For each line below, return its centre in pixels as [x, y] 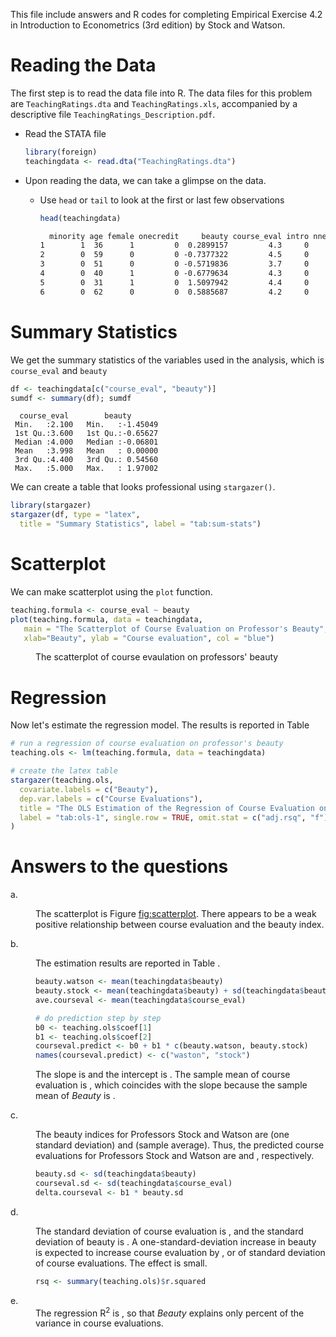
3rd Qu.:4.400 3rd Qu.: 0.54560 [86, 460]
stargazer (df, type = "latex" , [75, 515]
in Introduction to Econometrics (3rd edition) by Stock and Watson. [148, 25]
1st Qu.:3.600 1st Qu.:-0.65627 [86, 434]
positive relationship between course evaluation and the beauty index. [180, 925]
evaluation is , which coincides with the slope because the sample [171, 1085]
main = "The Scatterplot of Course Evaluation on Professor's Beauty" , [176, 629]
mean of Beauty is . [75, 1096]
